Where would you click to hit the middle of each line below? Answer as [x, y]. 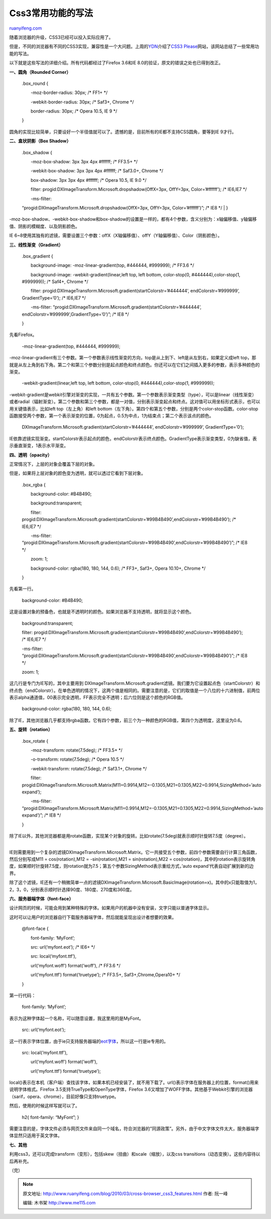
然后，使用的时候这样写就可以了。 [44, 1106]
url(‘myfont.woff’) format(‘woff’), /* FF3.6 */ [75, 965]
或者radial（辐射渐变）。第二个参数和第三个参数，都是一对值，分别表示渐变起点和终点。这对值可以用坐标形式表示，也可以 [135, 401]
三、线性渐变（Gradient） [36, 245]
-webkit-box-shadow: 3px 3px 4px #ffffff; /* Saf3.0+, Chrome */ [97, 171]
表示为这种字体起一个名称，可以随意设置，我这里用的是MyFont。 [77, 1018]
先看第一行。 [23, 589]
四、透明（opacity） [31, 455]
